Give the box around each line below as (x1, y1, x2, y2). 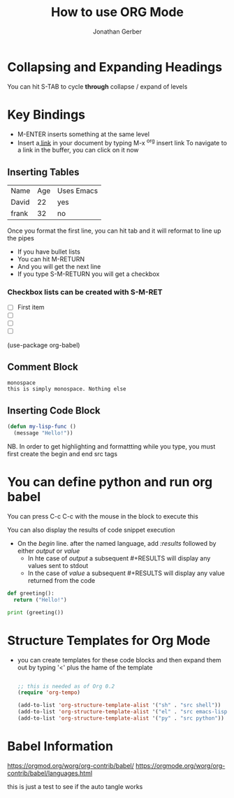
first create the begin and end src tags (7, 450, 117, 458)
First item (17, 303, 45, 312)
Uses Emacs (57, 186, 98, 196)
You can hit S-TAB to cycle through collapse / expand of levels (7, 82, 188, 91)
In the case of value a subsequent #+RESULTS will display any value (27, 569, 225, 577)
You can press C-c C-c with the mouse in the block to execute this (7, 512, 199, 521)
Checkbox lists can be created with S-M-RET (7, 287, 163, 297)
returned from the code (27, 576, 96, 584)
